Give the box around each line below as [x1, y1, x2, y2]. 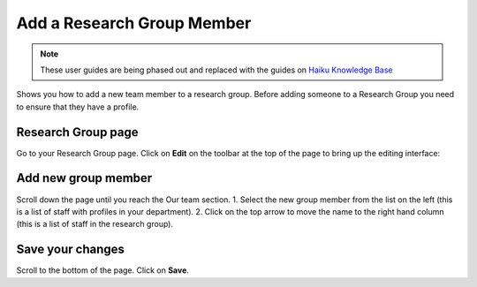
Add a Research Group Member [16, 13, 252, 33]
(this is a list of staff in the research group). [16, 219, 174, 230]
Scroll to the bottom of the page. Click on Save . [16, 265, 190, 276]
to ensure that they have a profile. [16, 102, 140, 112]
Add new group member [16, 170, 153, 185]
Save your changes [16, 242, 125, 257]
